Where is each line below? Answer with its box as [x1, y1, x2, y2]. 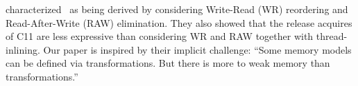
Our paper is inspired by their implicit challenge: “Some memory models [43, 42, 352, 56]
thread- [316, 29, 348, 43]
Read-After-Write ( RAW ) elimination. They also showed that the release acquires [6, 15, 352, 30]
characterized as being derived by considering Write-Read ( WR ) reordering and [6, 2, 348, 16]
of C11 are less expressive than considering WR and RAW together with [6, 29, 314, 43]
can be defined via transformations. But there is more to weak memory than [6, 56, 330, 70]
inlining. [6, 42, 40, 56]
